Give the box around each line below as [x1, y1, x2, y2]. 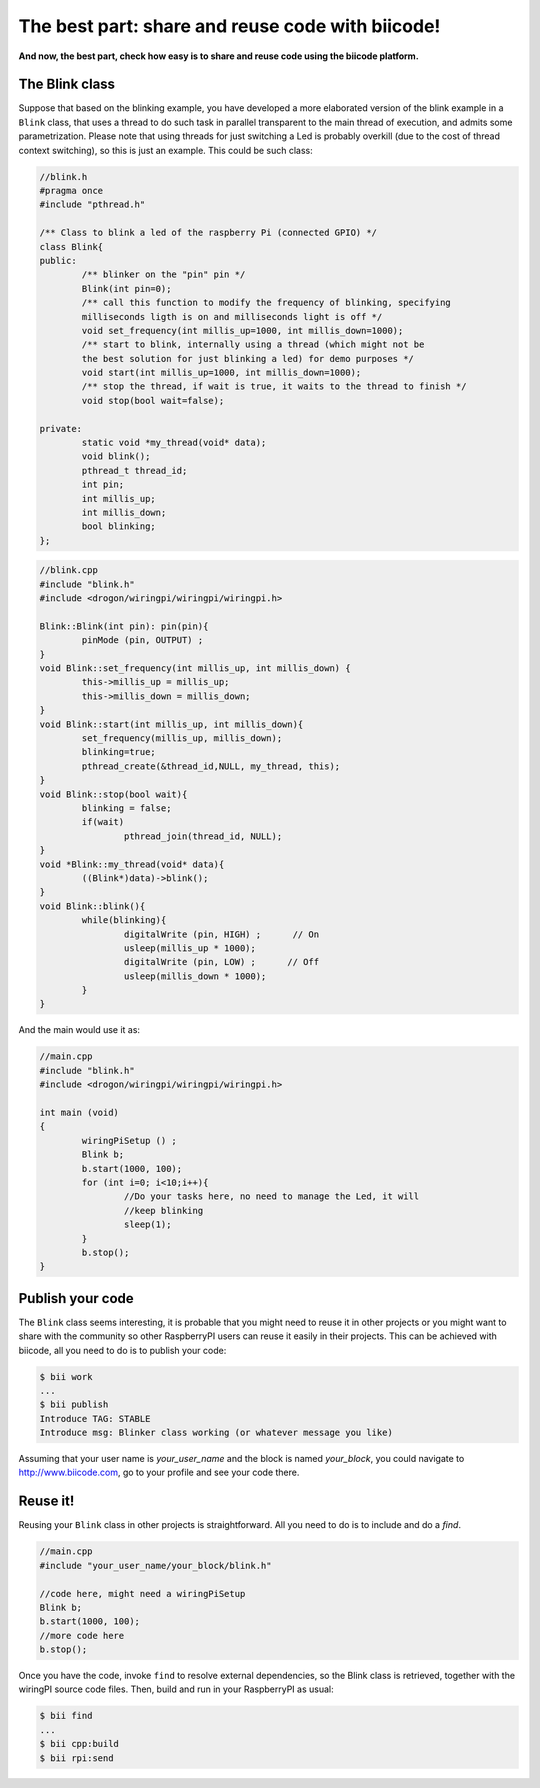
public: [39, 255, 77, 266]
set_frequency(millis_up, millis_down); [81, 733, 283, 744]
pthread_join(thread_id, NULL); [123, 830, 283, 842]
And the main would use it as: [18, 1024, 140, 1036]
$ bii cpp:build [39, 1738, 120, 1750]
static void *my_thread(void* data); [81, 437, 267, 449]
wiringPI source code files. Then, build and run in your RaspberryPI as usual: [18, 1683, 334, 1695]
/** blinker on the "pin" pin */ [81, 269, 246, 280]
